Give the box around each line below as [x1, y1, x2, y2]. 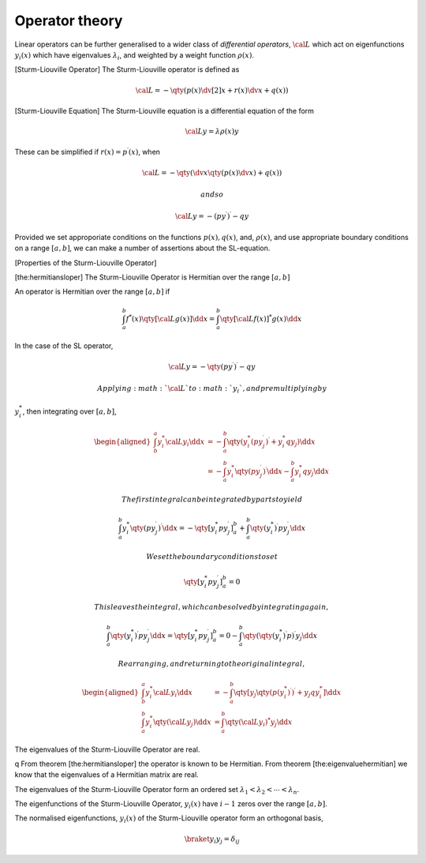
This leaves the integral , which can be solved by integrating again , [94, 602, 329, 612]
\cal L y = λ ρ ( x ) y [185, 127, 240, 136]
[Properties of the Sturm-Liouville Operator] [14, 257, 157, 268]
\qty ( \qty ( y [242, 631, 280, 640]
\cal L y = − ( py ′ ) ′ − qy [174, 210, 249, 221]
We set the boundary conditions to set [146, 552, 278, 561]
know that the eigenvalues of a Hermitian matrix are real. [14, 770, 199, 779]
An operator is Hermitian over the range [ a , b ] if [14, 287, 170, 296]
